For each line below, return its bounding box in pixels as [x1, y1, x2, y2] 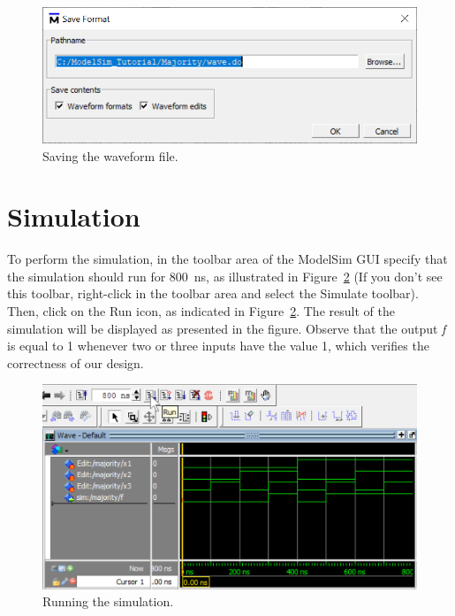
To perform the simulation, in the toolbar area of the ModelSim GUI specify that [7, 250, 448, 268]
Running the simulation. [42, 592, 174, 611]
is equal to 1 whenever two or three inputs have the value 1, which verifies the [7, 336, 429, 355]
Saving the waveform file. [42, 146, 178, 165]
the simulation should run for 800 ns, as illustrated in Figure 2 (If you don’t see [7, 266, 443, 285]
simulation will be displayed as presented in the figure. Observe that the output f [7, 319, 446, 337]
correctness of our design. [7, 353, 144, 372]
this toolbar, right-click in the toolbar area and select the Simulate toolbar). [7, 284, 419, 303]
